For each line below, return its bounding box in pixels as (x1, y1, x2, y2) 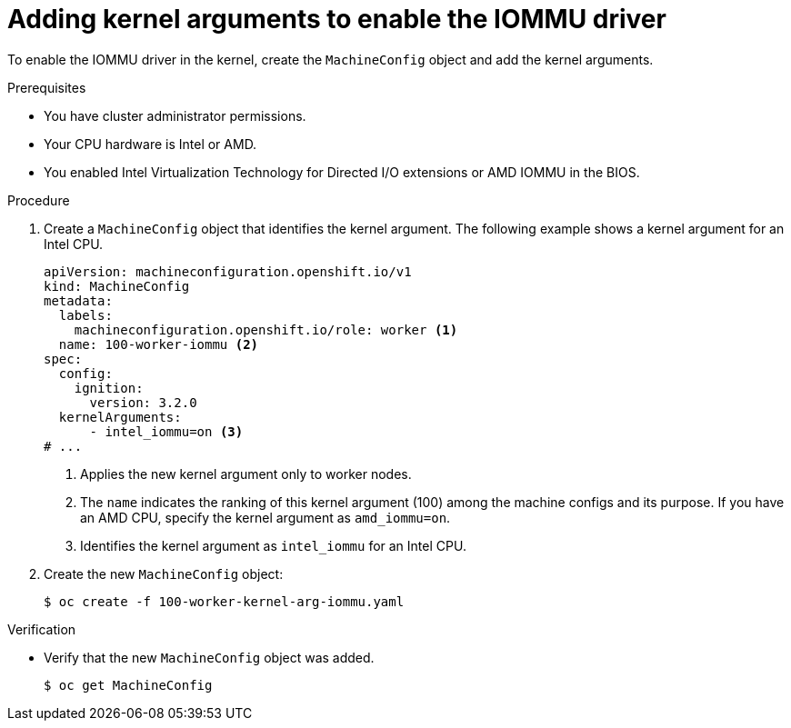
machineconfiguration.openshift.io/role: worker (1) (74, 322, 458, 337)
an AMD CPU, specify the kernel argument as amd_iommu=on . (80, 509, 451, 525)
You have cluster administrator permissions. (44, 107, 306, 124)
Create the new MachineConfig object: (44, 565, 284, 582)
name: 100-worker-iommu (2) (58, 336, 259, 352)
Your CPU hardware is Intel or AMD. (44, 135, 257, 152)
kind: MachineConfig (44, 278, 190, 294)
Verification (7, 621, 76, 637)
